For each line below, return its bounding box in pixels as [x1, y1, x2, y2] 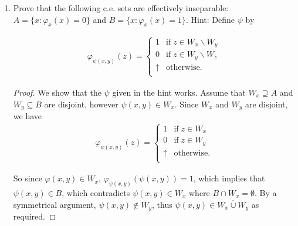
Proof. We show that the [13, 86, 101, 98]
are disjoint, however [44, 97, 118, 110]
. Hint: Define [186, 13, 235, 25]
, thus [152, 198, 172, 210]
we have [13, 110, 42, 122]
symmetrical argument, [13, 198, 96, 210]
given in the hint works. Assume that [112, 86, 246, 98]
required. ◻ [13, 210, 56, 222]
